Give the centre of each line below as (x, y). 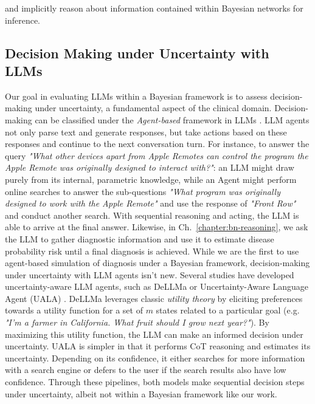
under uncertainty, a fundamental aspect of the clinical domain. (153, 108)
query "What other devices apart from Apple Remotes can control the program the (157, 155)
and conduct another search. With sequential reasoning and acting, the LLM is (152, 215)
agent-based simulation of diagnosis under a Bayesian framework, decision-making (157, 263)
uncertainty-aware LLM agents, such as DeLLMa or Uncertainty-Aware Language (157, 286)
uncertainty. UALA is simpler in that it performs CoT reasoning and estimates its (158, 346)
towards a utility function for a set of (74, 310)
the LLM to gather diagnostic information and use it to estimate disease (140, 238)
